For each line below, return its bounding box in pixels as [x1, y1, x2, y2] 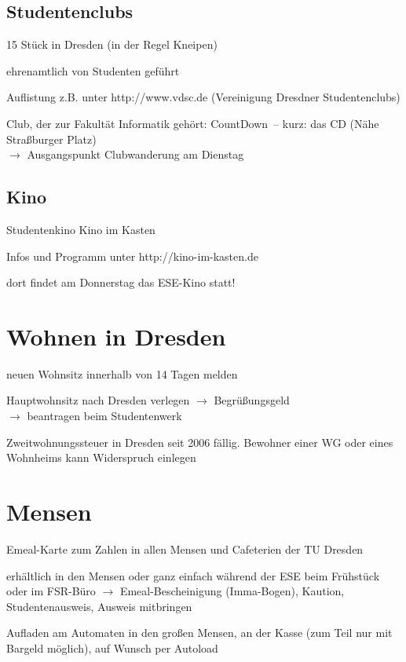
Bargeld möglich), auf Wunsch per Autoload [6, 639, 218, 656]
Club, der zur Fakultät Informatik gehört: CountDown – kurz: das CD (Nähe [6, 115, 379, 131]
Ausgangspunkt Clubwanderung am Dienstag [27, 146, 244, 163]
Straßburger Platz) [6, 130, 97, 147]
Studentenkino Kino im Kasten [6, 221, 155, 237]
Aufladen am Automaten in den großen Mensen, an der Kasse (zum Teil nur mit [6, 624, 393, 641]
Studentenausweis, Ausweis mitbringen [6, 598, 192, 614]
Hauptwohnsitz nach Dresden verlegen [6, 392, 190, 408]
